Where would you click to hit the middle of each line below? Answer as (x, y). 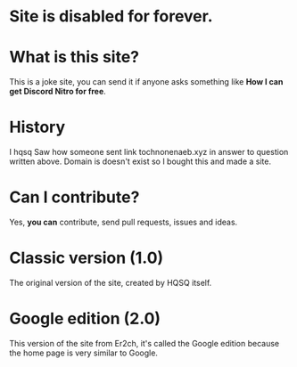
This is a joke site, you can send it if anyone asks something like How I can (146, 82)
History (37, 127)
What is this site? (74, 57)
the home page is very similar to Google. (84, 353)
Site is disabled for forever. (111, 16)
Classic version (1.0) (87, 258)
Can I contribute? (74, 197)
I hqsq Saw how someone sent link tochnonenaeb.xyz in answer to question (149, 152)
